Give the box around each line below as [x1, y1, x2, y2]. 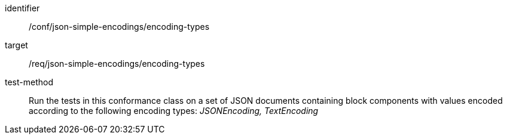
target [5, 40, 28, 50]
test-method [5, 77, 53, 87]
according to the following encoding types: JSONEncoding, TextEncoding [29, 106, 319, 116]
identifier [5, 3, 40, 13]
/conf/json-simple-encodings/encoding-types [29, 21, 210, 32]
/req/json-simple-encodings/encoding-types [29, 58, 205, 69]
